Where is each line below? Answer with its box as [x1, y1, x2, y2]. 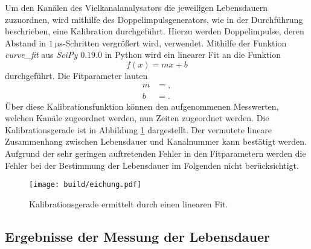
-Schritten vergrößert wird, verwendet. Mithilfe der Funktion [62, 36, 287, 49]
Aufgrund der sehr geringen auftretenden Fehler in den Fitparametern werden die [5, 147, 306, 159]
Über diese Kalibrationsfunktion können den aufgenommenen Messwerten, [5, 99, 279, 112]
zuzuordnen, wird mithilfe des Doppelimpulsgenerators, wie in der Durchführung [5, 13, 303, 25]
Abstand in [5, 36, 46, 49]
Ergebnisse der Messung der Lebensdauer [5, 227, 270, 245]
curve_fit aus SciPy [5, 48, 78, 61]
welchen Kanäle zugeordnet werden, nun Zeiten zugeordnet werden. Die [5, 112, 269, 124]
